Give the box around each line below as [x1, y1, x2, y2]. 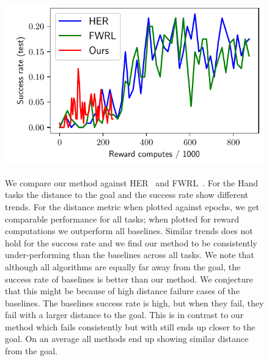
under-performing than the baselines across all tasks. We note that [5, 248, 254, 261]
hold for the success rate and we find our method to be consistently [5, 236, 257, 249]
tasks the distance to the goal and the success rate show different [5, 188, 248, 201]
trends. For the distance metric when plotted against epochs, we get [5, 200, 259, 213]
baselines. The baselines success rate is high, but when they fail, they [5, 296, 264, 309]
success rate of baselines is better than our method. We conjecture [5, 272, 253, 285]
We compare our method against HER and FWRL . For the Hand [5, 176, 259, 189]
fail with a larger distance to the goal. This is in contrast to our [5, 308, 244, 321]
